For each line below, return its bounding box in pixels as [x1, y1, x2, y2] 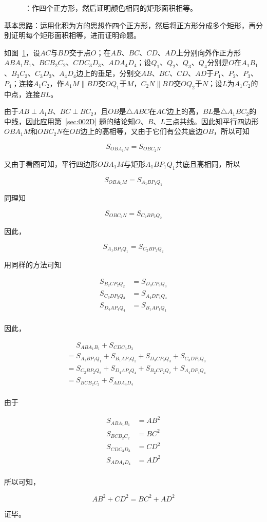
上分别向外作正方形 [176, 47, 241, 57]
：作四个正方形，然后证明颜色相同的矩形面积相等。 [25, 3, 197, 13]
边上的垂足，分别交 [76, 68, 141, 79]
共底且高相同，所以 [175, 158, 240, 169]
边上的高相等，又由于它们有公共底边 [80, 126, 203, 137]
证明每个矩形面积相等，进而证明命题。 [11, 30, 141, 41]
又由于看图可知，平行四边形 [4, 158, 98, 169]
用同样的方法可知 [4, 259, 62, 269]
